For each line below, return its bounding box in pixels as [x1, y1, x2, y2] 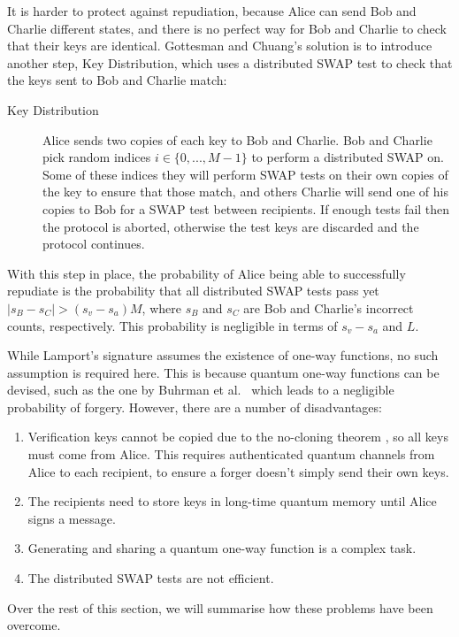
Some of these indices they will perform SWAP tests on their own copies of [42, 165, 448, 183]
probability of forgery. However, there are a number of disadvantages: [7, 397, 382, 416]
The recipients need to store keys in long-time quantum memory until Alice [27, 492, 437, 510]
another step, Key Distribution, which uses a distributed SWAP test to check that [7, 53, 453, 72]
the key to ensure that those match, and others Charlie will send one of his [42, 182, 448, 201]
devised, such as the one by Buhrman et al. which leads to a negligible [7, 380, 394, 399]
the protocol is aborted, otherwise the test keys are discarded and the [42, 217, 419, 235]
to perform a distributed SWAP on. [251, 148, 444, 166]
